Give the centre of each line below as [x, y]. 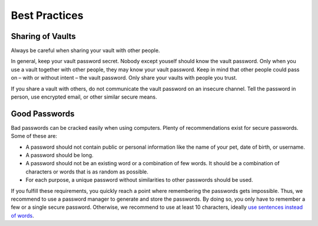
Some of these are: [34, 136]
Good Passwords [43, 114]
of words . [23, 215]
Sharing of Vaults [43, 36]
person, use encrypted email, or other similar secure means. [84, 97]
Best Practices [47, 15]
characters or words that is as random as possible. [87, 172]
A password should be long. [59, 155]
